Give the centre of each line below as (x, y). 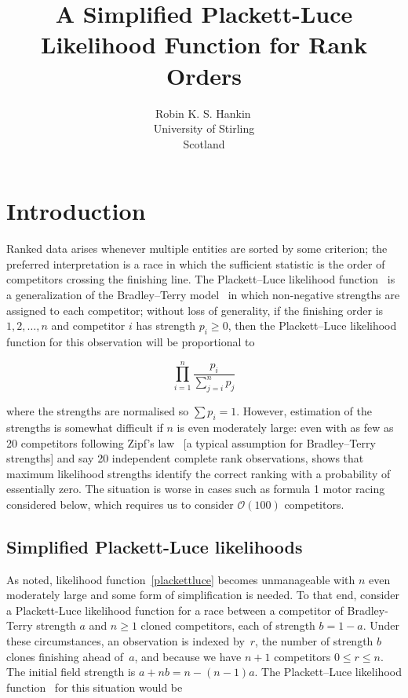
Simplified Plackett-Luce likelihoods (155, 546)
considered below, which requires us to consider (120, 504)
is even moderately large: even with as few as (285, 427)
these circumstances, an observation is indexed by (126, 641)
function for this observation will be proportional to (131, 341)
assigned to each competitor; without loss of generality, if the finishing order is (195, 310)
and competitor (88, 325)
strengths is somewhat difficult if (85, 427)
